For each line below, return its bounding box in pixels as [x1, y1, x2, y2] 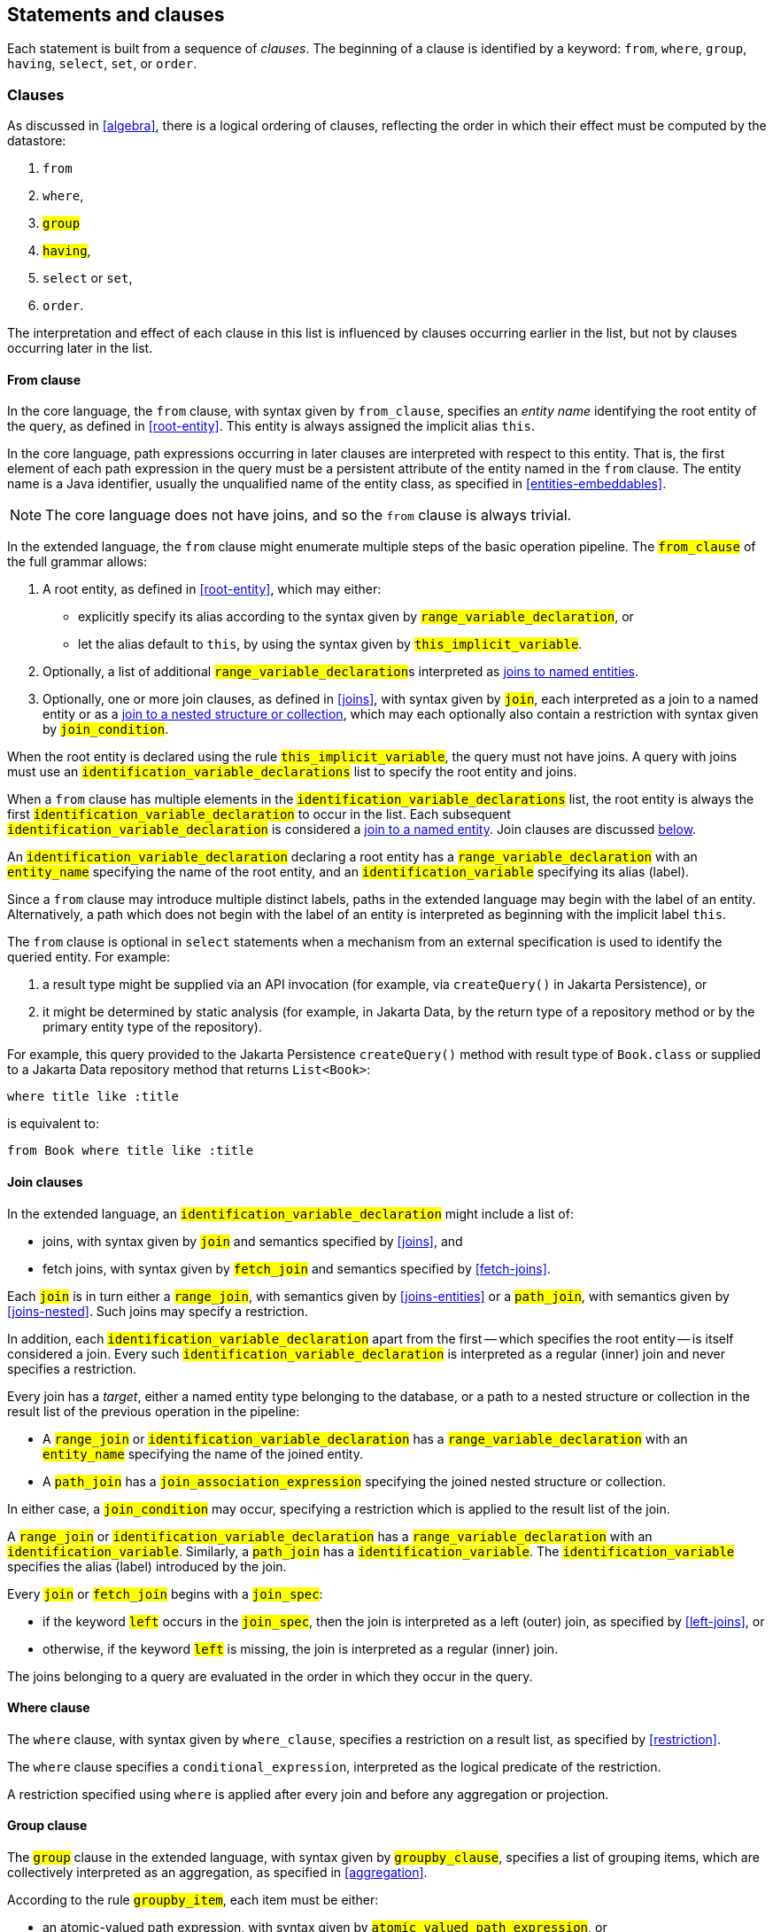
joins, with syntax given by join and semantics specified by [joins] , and [43, 1233, 463, 1249]
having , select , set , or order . [7, 56, 197, 72]
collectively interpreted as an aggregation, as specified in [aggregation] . [7, 1865, 428, 1881]
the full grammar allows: [7, 554, 148, 570]
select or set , [43, 270, 133, 286]
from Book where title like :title [7, 1143, 254, 1158]
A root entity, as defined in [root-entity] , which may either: [43, 581, 382, 597]
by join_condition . [43, 721, 169, 737]
